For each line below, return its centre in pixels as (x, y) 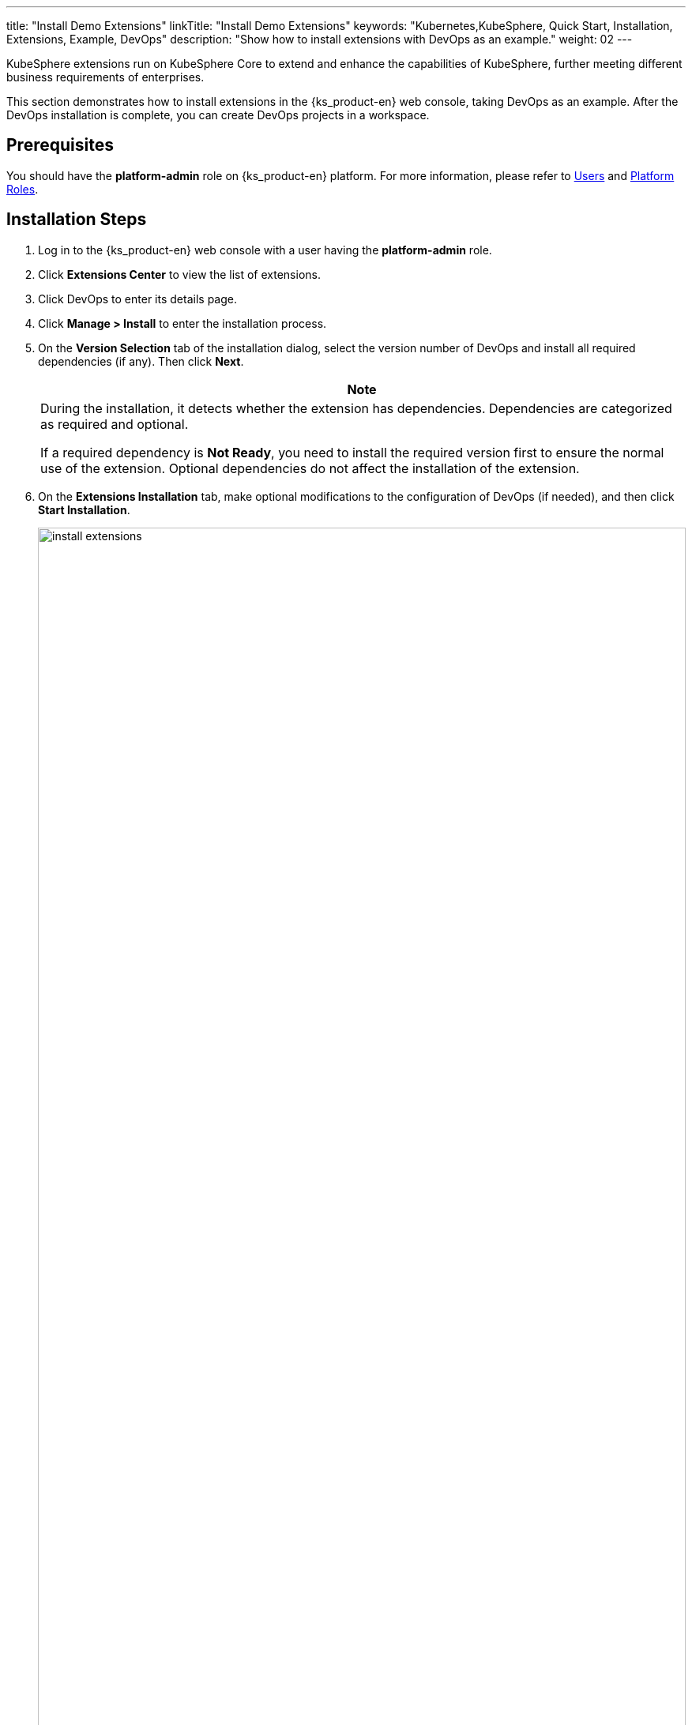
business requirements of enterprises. (105, 77)
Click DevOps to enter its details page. (137, 299)
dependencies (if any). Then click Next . (141, 361)
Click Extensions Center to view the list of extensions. (179, 274)
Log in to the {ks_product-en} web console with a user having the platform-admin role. (265, 250)
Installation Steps (77, 220)
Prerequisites (60, 145)
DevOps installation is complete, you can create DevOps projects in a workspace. (218, 115)
